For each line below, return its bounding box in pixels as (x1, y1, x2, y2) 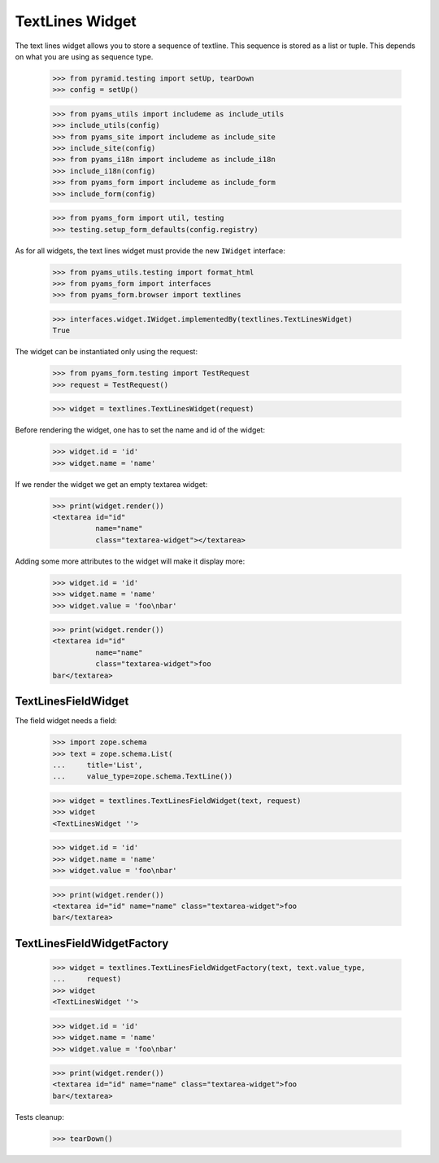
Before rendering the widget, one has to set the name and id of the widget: (15, 425, 266, 435)
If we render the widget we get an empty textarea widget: (15, 479, 208, 489)
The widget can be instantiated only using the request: (15, 347, 198, 357)
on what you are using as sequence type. (15, 51, 154, 61)
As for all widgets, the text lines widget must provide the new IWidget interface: (15, 245, 286, 256)
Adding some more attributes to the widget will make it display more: (15, 556, 246, 566)
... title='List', (52, 760, 143, 770)
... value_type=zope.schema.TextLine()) (52, 772, 233, 781)
